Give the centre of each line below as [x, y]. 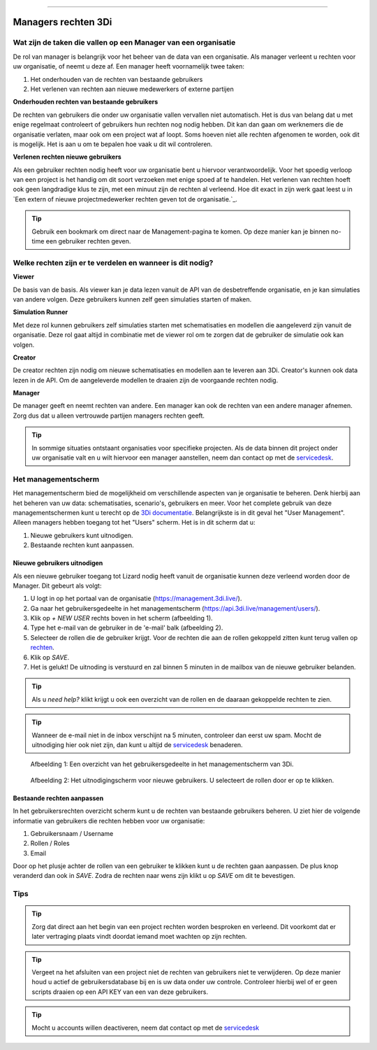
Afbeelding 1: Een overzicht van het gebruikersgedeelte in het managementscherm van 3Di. [162, 764]
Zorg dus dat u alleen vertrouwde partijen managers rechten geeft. [109, 416]
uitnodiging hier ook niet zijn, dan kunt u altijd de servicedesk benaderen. [138, 744]
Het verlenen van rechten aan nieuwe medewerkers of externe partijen [132, 89]
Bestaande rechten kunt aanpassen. [82, 545]
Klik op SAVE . [50, 657]
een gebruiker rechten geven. [88, 241]
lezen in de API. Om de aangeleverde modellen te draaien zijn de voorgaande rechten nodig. [146, 380]
